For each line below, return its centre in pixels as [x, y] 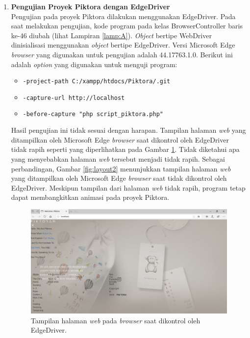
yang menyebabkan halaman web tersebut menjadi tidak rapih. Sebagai [118, 158]
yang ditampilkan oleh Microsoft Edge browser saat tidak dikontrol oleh [119, 178]
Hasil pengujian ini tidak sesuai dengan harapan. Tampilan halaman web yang [128, 130]
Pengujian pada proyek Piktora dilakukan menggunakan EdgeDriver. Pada [123, 16]
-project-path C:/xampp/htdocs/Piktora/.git [97, 82]
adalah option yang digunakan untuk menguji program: [94, 64]
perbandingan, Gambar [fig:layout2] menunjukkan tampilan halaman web [121, 168]
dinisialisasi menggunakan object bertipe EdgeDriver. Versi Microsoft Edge [123, 45]
